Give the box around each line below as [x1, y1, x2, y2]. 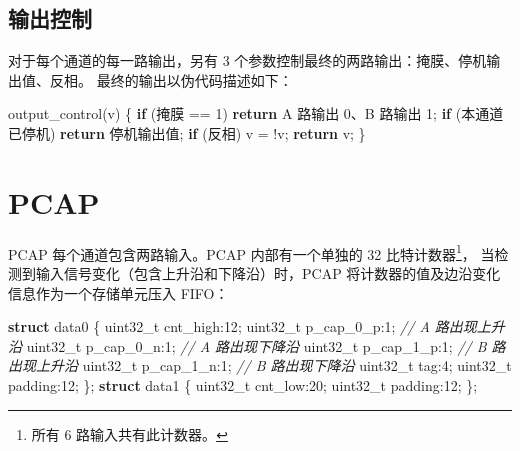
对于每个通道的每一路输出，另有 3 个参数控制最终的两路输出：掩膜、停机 [8, 50, 487, 71]
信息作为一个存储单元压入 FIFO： [8, 282, 229, 303]
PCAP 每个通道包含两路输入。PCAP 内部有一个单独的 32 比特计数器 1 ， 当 [8, 240, 495, 264]
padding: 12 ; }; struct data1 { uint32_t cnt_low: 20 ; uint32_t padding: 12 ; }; [8, 374, 478, 395]
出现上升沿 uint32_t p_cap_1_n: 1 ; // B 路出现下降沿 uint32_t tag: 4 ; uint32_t [8, 355, 512, 376]
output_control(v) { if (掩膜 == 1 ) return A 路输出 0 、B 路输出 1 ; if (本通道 [8, 103, 504, 124]
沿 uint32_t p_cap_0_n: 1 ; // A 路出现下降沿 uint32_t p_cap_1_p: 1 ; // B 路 [8, 335, 506, 356]
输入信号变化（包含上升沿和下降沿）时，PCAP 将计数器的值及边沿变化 [35, 262, 501, 283]
